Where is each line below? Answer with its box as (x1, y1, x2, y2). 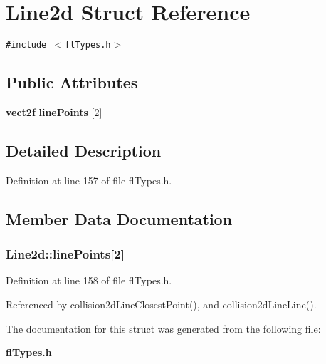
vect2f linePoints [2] (6, 104, 102, 119)
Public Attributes (6, 71, 138, 93)
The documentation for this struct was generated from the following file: (6, 321, 321, 336)
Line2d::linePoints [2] (6, 245, 125, 263)
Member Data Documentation (6, 207, 233, 229)
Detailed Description (6, 139, 162, 161)
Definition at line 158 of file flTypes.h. (6, 273, 172, 288)
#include (6, 40, 47, 51)
